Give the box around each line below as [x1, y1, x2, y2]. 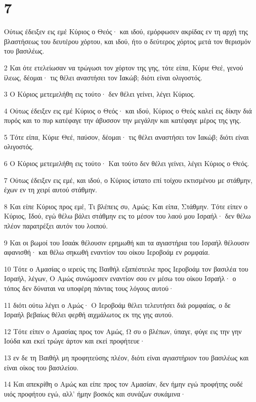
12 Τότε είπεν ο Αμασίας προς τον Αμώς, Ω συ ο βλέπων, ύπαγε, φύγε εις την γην [4, 326, 242, 336]
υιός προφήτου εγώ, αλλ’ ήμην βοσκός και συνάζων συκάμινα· [4, 388, 186, 399]
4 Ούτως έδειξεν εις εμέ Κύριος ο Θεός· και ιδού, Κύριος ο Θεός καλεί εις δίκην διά [4, 105, 252, 115]
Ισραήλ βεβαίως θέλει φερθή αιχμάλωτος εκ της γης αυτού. [4, 309, 173, 320]
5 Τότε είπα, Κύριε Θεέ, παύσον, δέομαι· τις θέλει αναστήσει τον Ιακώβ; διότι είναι [4, 131, 249, 142]
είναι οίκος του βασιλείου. [4, 362, 79, 372]
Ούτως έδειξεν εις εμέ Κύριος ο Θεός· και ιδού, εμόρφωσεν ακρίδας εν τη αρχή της [4, 26, 248, 37]
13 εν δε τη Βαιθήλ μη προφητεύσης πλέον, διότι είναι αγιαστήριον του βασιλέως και [4, 352, 249, 362]
